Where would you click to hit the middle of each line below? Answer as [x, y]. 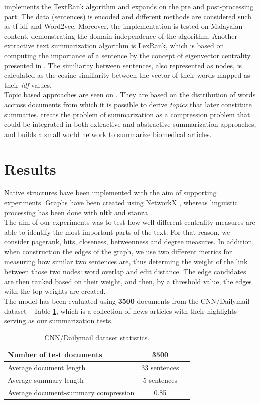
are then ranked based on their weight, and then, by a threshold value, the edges [128, 281]
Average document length [47, 368]
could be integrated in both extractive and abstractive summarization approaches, [130, 124]
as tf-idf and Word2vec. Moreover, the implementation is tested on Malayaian [123, 26]
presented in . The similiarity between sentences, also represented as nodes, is [123, 65]
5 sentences [160, 380]
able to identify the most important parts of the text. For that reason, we [117, 232]
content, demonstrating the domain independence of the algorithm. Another [121, 35]
